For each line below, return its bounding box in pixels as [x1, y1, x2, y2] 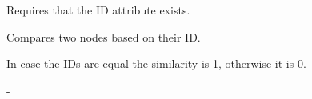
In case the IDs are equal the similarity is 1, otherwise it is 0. [6, 55, 306, 72]
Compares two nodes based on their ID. [6, 28, 201, 45]
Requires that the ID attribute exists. [6, 2, 190, 18]
